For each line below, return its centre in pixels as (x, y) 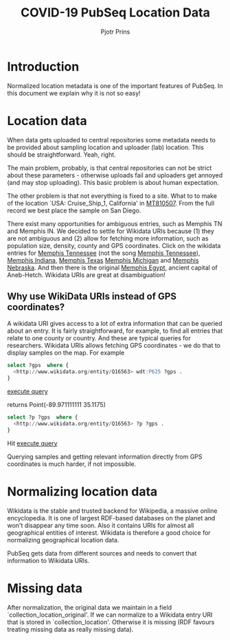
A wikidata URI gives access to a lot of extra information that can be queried (115, 324)
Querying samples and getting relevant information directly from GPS (105, 456)
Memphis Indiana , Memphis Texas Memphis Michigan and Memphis (103, 260)
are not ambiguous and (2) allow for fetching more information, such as (108, 238)
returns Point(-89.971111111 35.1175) (57, 405)
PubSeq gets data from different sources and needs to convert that (102, 553)
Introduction (43, 66)
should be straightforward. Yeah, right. (62, 154)
